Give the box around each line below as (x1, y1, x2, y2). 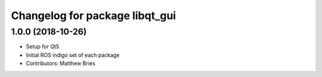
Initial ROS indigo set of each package (26, 51, 120, 58)
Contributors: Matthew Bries (26, 60, 95, 67)
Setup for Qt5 (26, 43, 60, 50)
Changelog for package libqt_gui (11, 9, 176, 22)
